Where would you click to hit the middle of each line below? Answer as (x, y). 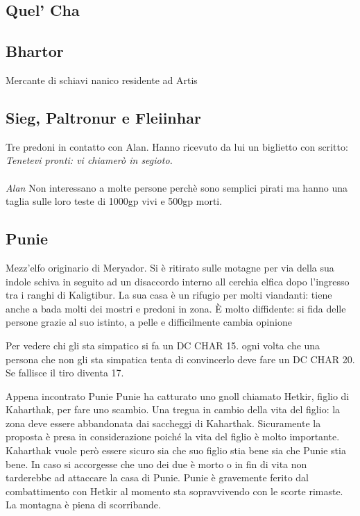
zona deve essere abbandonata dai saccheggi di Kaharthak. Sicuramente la (163, 423)
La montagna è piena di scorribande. (83, 505)
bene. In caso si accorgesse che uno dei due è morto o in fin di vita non (156, 464)
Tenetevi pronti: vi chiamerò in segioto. (89, 160)
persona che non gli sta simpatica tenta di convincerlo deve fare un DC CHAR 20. (180, 359)
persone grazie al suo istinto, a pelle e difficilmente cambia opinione (149, 322)
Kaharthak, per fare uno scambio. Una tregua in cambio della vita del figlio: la (173, 409)
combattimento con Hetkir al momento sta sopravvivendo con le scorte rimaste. (174, 491)
